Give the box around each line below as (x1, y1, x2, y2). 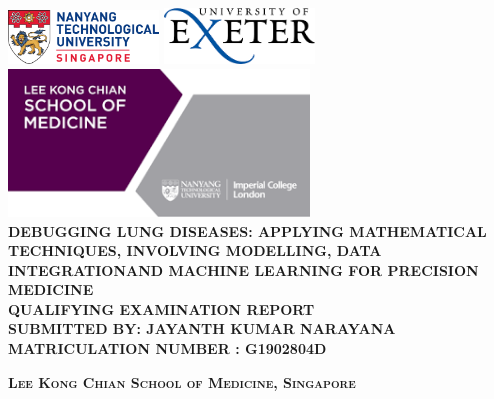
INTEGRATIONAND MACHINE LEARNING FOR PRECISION (8, 259, 479, 280)
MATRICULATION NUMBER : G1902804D (8, 338, 327, 359)
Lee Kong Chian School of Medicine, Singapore (8, 371, 356, 392)
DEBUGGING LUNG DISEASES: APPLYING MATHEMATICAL (8, 220, 487, 241)
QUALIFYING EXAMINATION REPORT (8, 298, 315, 319)
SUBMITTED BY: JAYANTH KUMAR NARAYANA (8, 318, 396, 339)
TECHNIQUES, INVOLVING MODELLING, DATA (8, 240, 382, 261)
